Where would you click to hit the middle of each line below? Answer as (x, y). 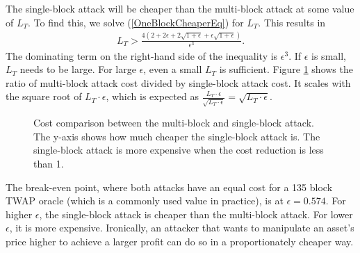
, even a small (173, 69)
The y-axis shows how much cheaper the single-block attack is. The (177, 136)
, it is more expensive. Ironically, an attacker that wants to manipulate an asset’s (182, 228)
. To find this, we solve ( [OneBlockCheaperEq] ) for (136, 22)
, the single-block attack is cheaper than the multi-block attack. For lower (196, 214)
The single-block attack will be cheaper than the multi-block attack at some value (180, 8)
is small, (329, 55)
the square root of (44, 96)
